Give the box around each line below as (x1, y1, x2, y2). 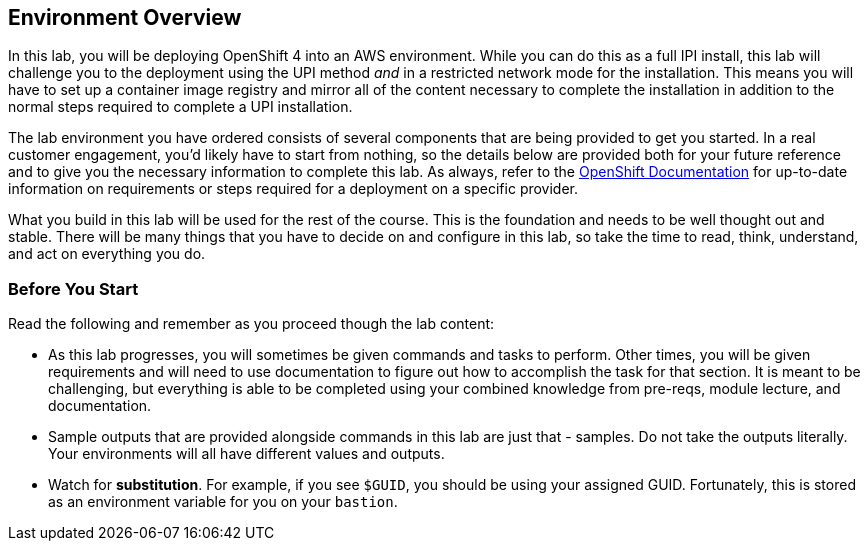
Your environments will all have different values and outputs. (48, 445, 445, 463)
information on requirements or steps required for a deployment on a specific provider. (8, 180, 579, 198)
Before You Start (8, 278, 139, 299)
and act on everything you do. (8, 245, 206, 263)
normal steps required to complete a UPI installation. (8, 98, 353, 116)
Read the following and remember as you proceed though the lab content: (8, 315, 495, 333)
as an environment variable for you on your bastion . (48, 493, 398, 511)
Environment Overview (8, 5, 242, 30)
